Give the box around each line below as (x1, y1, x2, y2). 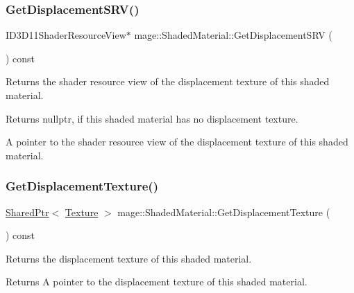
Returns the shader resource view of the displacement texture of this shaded (6, 74, 330, 89)
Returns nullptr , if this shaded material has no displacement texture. (6, 111, 298, 125)
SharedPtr (6, 204, 49, 219)
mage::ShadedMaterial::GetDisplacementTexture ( (117, 204, 330, 219)
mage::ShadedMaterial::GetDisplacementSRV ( (134, 28, 332, 42)
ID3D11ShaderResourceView (6, 28, 126, 42)
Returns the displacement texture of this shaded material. (6, 251, 252, 265)
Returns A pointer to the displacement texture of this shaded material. (6, 274, 307, 289)
